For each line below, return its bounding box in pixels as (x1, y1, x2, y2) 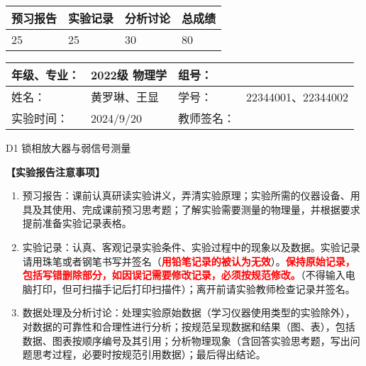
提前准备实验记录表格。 (22, 216, 132, 231)
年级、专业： (11, 67, 80, 83)
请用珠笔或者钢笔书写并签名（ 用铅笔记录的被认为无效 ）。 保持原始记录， (22, 253, 355, 268)
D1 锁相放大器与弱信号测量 (6, 140, 131, 155)
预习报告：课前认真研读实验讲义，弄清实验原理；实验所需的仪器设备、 (22, 188, 350, 203)
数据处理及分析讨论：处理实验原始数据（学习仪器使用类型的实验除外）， (22, 305, 355, 320)
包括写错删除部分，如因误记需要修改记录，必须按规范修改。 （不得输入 (22, 267, 345, 282)
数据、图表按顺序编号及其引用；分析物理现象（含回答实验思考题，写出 (22, 333, 350, 348)
